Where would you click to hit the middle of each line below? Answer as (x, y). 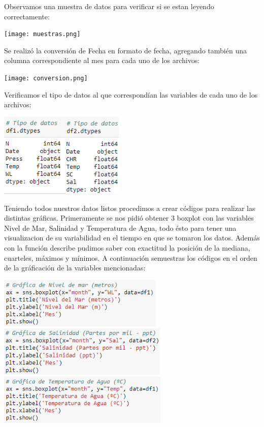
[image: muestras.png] (42, 34)
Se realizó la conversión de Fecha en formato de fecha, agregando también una (125, 50)
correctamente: (27, 16)
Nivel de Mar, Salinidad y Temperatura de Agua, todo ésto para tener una (120, 227)
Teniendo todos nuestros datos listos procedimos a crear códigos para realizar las (130, 208)
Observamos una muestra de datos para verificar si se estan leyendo (109, 6)
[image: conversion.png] (46, 79)
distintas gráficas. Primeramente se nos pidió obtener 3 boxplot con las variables (129, 218)
